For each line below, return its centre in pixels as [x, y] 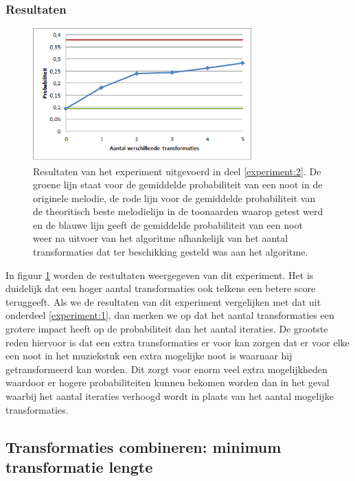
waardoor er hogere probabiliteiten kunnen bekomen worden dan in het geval [168, 382]
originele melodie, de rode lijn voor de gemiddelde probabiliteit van [174, 198]
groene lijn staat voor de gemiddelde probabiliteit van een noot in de [178, 184]
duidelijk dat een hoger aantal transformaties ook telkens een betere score [161, 288]
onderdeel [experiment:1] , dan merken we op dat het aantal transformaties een [170, 315]
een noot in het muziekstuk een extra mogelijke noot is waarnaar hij [149, 356]
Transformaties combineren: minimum [144, 446]
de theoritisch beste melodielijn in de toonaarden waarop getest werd [178, 211]
